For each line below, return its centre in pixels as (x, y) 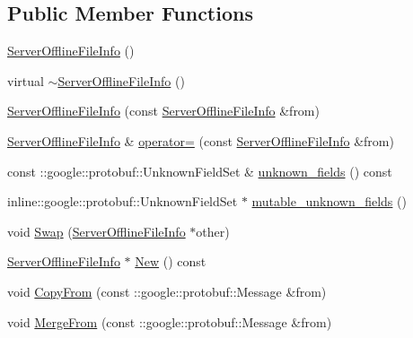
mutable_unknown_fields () (329, 201)
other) (213, 231)
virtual (26, 80)
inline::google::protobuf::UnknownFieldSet (123, 201)
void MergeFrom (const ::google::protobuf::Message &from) (170, 321)
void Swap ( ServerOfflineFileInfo (97, 231)
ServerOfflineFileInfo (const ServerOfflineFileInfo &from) (163, 111)
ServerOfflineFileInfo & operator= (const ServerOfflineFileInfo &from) (201, 140)
